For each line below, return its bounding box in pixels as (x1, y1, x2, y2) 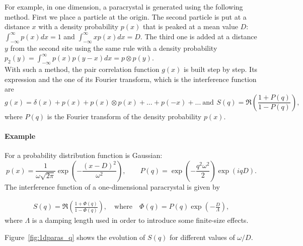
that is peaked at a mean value (142, 21, 238, 32)
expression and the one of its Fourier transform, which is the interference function (5, 73, 257, 84)
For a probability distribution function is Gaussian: (5, 150, 163, 160)
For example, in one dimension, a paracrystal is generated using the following (5, 2, 243, 12)
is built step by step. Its (183, 63, 258, 74)
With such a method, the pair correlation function (5, 63, 160, 74)
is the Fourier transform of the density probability (47, 111, 202, 121)
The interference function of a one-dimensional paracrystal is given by (5, 181, 220, 192)
